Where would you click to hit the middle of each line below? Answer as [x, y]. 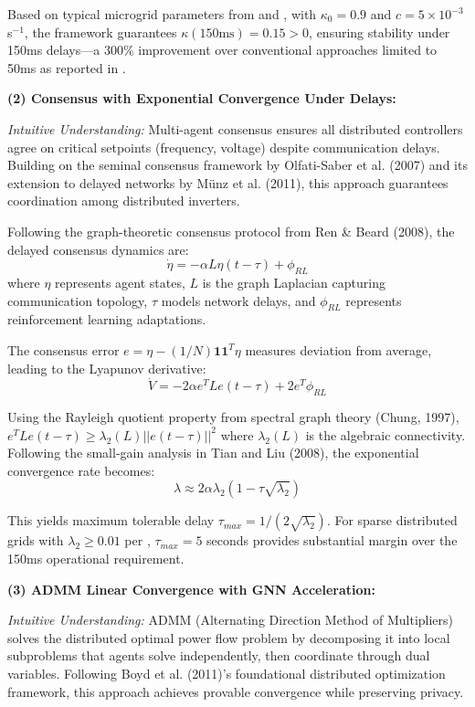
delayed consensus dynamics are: [98, 249]
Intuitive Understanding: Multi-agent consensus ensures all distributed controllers [235, 128]
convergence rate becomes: [81, 470]
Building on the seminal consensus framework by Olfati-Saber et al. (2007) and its [237, 165]
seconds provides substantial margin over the [332, 540]
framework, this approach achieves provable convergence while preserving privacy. [236, 691]
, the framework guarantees [100, 32]
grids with [36, 540]
